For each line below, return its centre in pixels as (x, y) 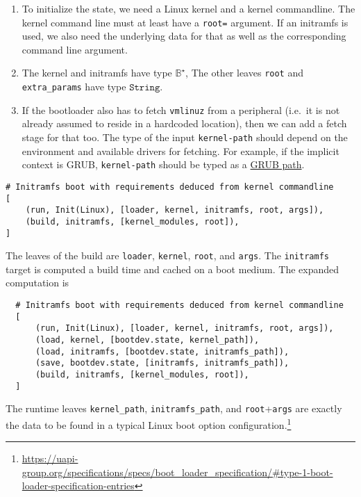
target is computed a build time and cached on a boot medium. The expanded (173, 269)
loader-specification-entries (78, 486)
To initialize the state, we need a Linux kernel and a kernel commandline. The (188, 8)
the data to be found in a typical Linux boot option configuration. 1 (149, 423)
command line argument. (75, 49)
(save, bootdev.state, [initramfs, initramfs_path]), (162, 363)
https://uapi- (50, 458)
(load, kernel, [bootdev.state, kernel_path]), (147, 340)
